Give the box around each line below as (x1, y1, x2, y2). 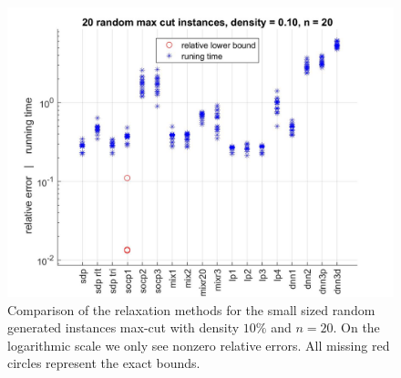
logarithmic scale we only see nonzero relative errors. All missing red (7, 335, 390, 354)
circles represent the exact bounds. (7, 353, 200, 373)
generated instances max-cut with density (7, 318, 240, 337)
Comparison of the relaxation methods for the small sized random (7, 300, 375, 319)
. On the (333, 318, 380, 337)
